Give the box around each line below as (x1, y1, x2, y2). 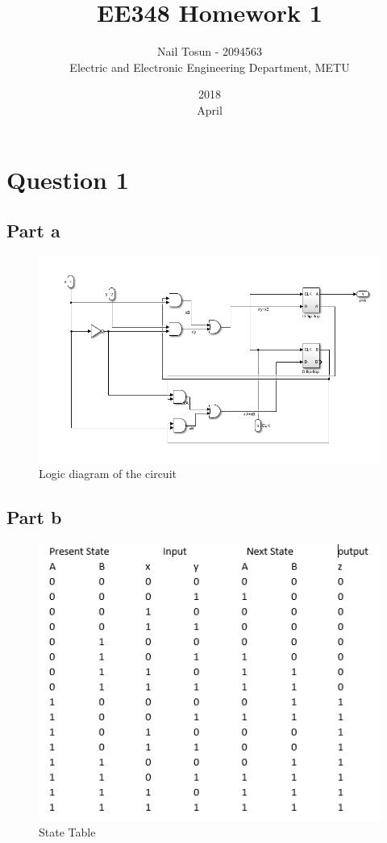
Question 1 (6, 162, 129, 195)
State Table (39, 824, 96, 841)
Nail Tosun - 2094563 (157, 43, 262, 60)
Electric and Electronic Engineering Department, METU (69, 58, 350, 75)
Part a (6, 218, 60, 243)
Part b (6, 505, 62, 530)
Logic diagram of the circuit (39, 465, 177, 482)
